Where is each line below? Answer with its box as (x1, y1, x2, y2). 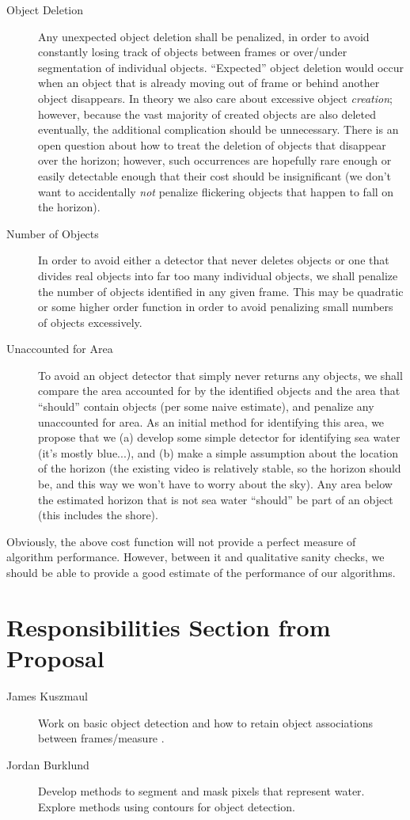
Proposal (6, 641, 104, 674)
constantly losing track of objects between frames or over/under (38, 44, 347, 60)
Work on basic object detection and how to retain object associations (38, 714, 374, 731)
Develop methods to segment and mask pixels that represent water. (38, 783, 365, 799)
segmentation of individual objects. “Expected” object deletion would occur (38, 59, 404, 75)
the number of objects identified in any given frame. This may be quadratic (38, 283, 404, 299)
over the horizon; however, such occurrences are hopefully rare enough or (38, 152, 392, 169)
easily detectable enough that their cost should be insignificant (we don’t (38, 167, 392, 184)
